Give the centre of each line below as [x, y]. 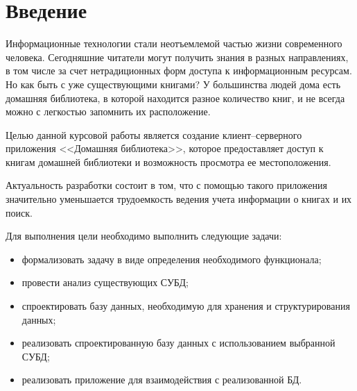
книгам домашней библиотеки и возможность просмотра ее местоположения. [168, 161]
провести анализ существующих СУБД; [105, 282]
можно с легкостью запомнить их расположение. [108, 111]
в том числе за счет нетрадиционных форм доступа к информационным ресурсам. [179, 70]
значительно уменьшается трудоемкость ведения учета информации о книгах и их [179, 199]
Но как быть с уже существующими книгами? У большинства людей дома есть [173, 84]
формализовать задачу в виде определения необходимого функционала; [172, 259]
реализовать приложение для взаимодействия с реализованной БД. [162, 380]
